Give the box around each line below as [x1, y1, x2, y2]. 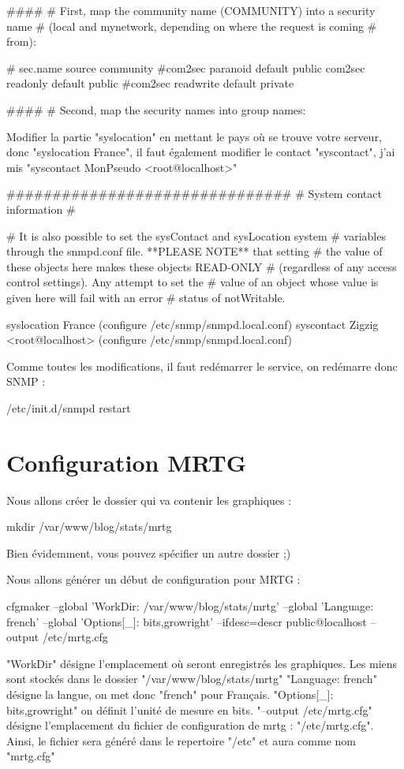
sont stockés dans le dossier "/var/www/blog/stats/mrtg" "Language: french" [6, 670, 377, 687]
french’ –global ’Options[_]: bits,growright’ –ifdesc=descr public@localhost [6, 613, 367, 629]
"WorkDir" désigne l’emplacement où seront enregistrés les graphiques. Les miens [6, 655, 398, 671]
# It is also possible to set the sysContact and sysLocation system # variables [6, 227, 386, 244]
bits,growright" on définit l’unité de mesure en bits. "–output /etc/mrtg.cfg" [6, 701, 372, 718]
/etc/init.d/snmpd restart [6, 399, 131, 416]
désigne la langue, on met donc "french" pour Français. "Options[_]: [6, 685, 334, 702]
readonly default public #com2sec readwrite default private [6, 75, 294, 91]
